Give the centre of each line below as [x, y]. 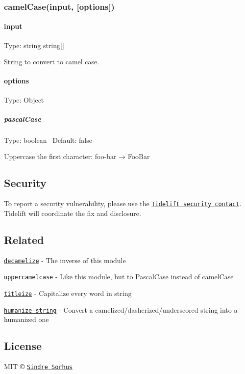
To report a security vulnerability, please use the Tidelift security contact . [123, 203]
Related [24, 239]
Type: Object [24, 99]
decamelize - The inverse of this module [65, 260]
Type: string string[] [34, 45]
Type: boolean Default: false [48, 140]
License [23, 346]
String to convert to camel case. [52, 62]
